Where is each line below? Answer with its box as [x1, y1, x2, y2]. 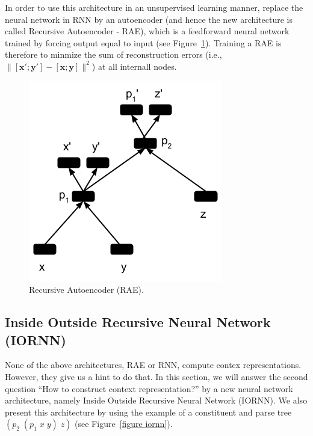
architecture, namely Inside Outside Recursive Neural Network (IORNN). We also [5, 394, 308, 407]
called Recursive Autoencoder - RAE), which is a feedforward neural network [5, 25, 290, 37]
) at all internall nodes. [91, 60, 177, 72]
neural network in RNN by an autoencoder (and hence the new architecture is [5, 13, 293, 25]
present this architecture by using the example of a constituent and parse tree [5, 405, 292, 418]
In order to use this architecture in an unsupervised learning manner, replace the [5, 1, 303, 13]
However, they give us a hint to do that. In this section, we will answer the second [5, 370, 308, 382]
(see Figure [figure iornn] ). [75, 417, 173, 430]
